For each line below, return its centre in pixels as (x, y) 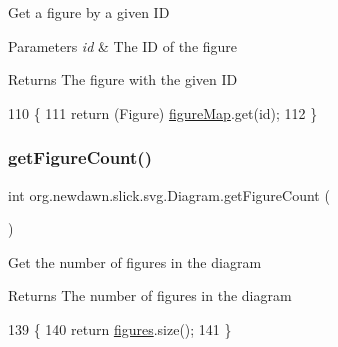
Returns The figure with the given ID (123, 79)
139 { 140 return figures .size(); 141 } (120, 328)
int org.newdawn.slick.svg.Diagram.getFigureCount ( (169, 194)
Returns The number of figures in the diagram (150, 295)
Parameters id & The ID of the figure (123, 45)
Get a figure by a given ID (89, 12)
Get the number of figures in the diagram (135, 261)
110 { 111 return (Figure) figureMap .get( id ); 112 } (163, 112)
